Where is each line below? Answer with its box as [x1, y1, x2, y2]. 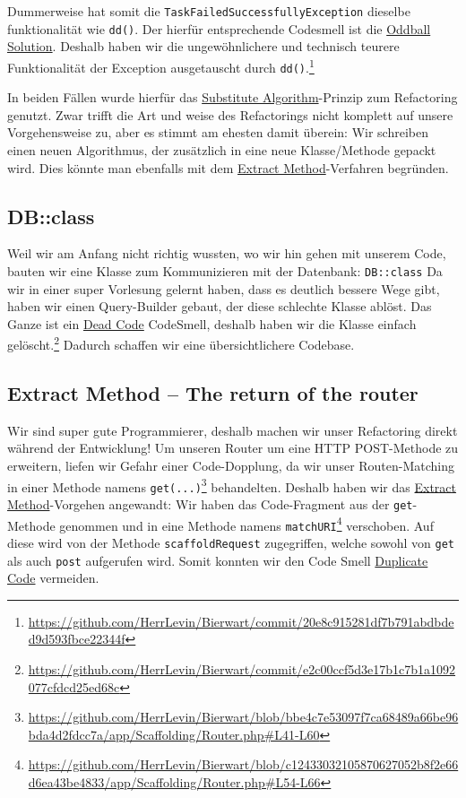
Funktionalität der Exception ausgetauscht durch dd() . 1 [7, 55, 315, 76]
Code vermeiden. [7, 568, 99, 587]
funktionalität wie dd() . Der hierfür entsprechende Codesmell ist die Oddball [7, 19, 431, 38]
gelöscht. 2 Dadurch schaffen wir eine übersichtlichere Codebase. [7, 333, 355, 354]
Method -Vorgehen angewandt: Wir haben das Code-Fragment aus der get [7, 494, 413, 513]
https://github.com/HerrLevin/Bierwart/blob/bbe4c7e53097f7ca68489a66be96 [28, 707, 459, 726]
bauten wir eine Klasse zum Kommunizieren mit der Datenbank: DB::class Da [7, 261, 443, 280]
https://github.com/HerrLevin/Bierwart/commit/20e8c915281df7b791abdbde [28, 612, 454, 630]
